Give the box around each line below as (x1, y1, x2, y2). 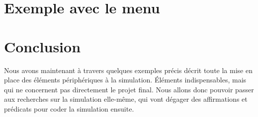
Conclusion (4, 36, 81, 56)
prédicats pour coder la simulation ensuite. (4, 103, 134, 114)
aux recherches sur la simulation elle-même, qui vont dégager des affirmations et (4, 94, 248, 104)
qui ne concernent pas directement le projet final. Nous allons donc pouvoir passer (4, 84, 254, 94)
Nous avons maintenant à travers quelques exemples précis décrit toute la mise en (4, 65, 253, 75)
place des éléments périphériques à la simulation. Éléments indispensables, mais (4, 75, 247, 85)
